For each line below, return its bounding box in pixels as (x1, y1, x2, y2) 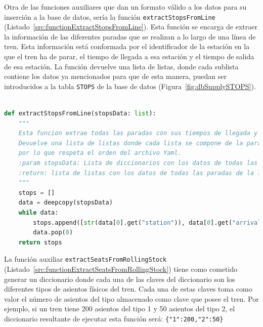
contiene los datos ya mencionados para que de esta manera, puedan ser (4, 71, 227, 81)
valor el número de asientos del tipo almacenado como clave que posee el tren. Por (4, 293, 259, 304)
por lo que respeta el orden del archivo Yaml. (18, 149, 182, 157)
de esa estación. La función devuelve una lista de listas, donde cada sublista (4, 61, 239, 71)
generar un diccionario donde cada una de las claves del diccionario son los (4, 273, 235, 284)
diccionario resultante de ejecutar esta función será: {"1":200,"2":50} (4, 313, 224, 323)
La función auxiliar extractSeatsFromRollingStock (4, 254, 167, 264)
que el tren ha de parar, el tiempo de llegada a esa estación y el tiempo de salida (4, 51, 254, 62)
